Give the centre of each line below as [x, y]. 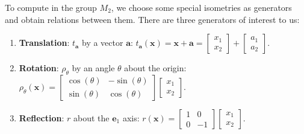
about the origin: [155, 68]
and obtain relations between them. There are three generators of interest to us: [152, 19]
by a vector [102, 43]
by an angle [93, 68]
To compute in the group [51, 7]
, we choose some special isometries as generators [201, 7]
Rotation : [39, 68]
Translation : [44, 43]
